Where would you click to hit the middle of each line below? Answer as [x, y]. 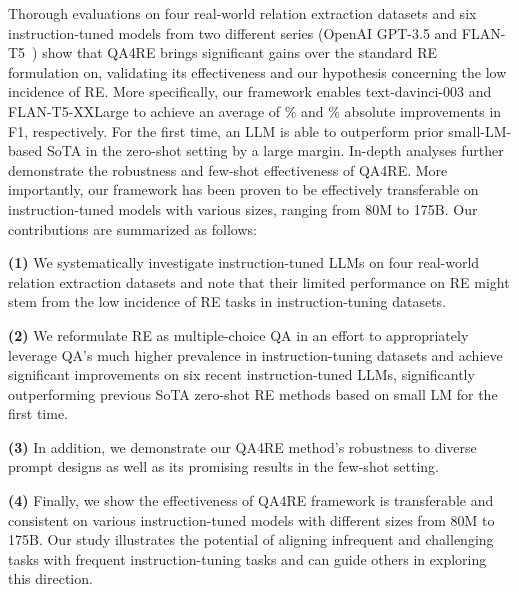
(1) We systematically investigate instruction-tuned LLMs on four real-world [244, 262]
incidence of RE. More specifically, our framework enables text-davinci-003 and [250, 91]
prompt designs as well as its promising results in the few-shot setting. [223, 466]
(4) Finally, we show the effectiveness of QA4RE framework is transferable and [251, 500]
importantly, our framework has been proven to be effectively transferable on [243, 189]
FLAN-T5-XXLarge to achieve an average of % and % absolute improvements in [255, 110]
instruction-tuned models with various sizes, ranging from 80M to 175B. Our [243, 208]
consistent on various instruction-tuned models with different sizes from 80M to [251, 519]
